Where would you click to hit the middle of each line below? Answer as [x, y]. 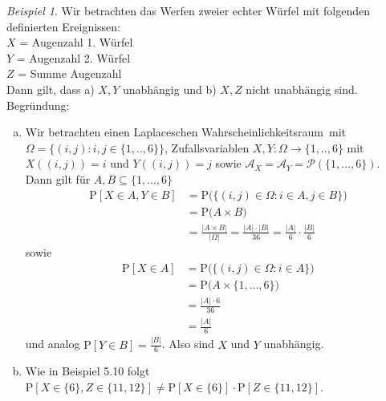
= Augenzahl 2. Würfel [73, 57]
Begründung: [38, 105]
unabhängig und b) [169, 89]
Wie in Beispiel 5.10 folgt [87, 371]
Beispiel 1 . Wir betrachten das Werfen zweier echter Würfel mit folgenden [189, 10]
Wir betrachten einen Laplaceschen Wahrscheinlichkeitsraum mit [185, 132]
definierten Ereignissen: [64, 26]
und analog [53, 344]
